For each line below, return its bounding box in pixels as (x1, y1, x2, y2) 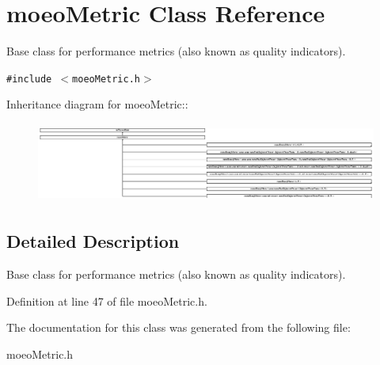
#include (6, 73, 52, 85)
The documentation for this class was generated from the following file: (6, 319, 351, 336)
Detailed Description (6, 229, 180, 253)
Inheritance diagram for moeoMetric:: (6, 96, 188, 112)
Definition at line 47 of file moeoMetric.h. (6, 292, 207, 309)
